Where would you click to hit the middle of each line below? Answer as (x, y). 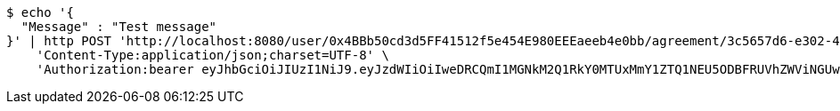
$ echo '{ (40, 12)
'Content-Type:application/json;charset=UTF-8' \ (212, 55)
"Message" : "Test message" (119, 27)
